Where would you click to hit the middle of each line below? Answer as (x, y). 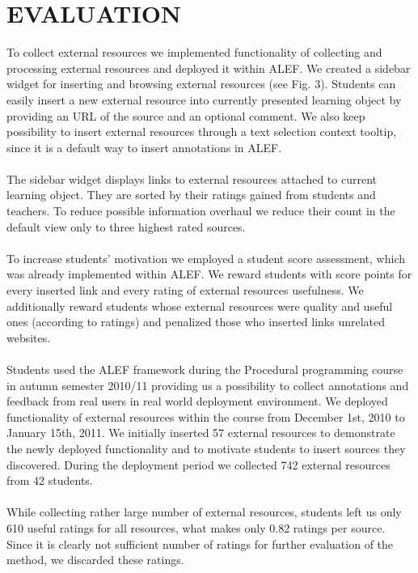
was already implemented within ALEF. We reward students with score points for (209, 274)
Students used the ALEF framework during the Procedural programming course (205, 369)
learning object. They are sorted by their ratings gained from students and (191, 195)
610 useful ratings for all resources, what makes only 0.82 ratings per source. (196, 527)
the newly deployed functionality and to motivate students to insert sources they (206, 448)
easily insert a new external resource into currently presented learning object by (204, 99)
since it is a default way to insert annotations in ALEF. (144, 147)
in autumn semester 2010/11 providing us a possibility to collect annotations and (208, 385)
